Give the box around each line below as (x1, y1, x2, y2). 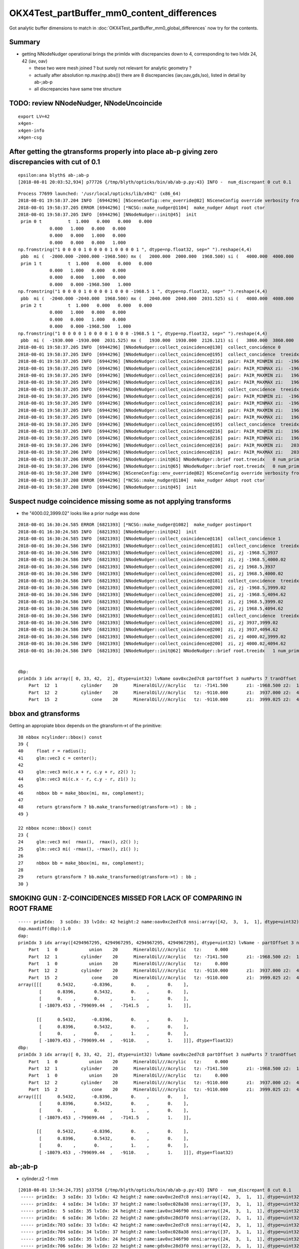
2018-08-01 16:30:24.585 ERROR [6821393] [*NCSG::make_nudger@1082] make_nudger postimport (18, 522, 252, 528)
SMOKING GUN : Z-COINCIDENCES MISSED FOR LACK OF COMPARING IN (9, 894, 242, 902)
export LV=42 (18, 113, 50, 119)
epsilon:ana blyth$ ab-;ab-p (18, 172, 89, 178)
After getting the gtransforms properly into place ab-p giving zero (9, 147, 218, 156)
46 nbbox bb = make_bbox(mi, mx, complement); (18, 790, 145, 796)
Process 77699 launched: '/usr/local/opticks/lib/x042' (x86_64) (18, 190, 181, 196)
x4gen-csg (18, 134, 42, 140)
